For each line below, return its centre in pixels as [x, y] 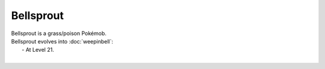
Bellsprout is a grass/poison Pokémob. [59, 33]
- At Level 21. [38, 50]
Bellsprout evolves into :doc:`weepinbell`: [62, 41]
